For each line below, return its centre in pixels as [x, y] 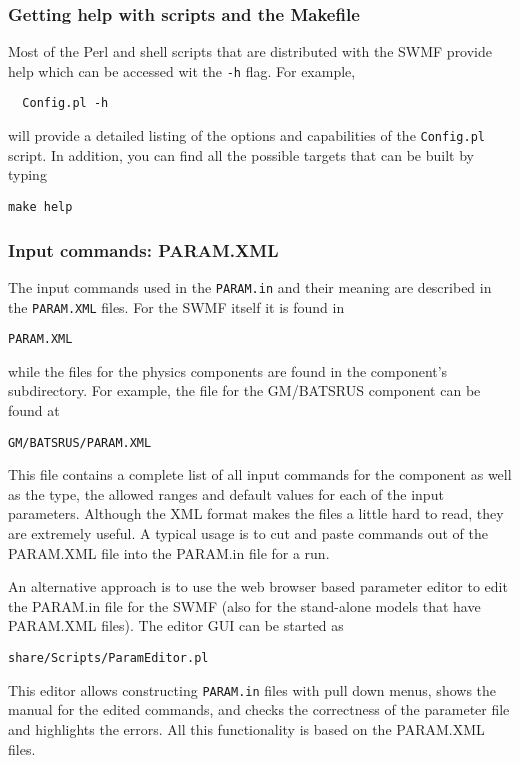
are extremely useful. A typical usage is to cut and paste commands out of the [248, 533]
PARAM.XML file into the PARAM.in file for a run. [169, 552]
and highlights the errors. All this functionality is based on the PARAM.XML [246, 728]
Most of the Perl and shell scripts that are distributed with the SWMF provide [250, 51]
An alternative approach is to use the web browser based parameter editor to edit [258, 586]
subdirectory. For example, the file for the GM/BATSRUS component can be [244, 390]
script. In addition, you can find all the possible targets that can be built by [241, 154]
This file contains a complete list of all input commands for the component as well [260, 474]
